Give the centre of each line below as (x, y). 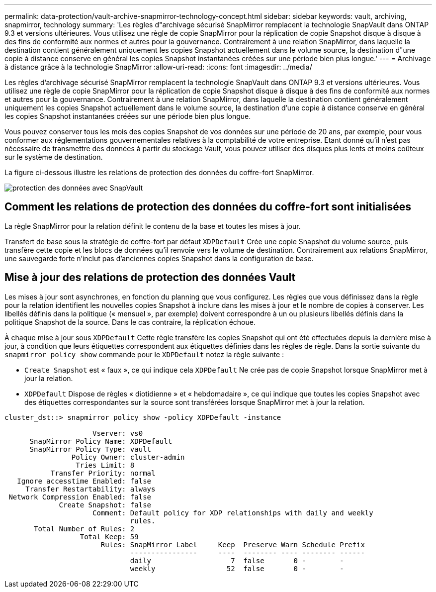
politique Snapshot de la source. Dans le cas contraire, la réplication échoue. (130, 322)
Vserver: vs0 (118, 433)
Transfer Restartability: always (90, 489)
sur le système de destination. (54, 157)
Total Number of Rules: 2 (84, 529)
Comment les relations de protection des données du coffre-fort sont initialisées (208, 207)
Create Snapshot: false (105, 505)
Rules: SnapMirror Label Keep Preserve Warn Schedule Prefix (233, 544)
